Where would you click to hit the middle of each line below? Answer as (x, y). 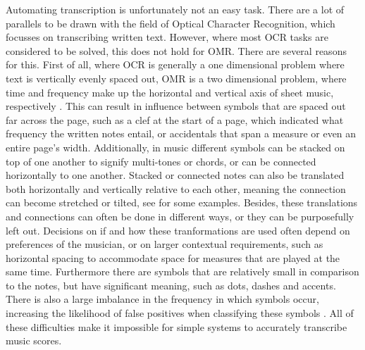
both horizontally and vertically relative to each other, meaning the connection (176, 188)
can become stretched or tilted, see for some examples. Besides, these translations (182, 202)
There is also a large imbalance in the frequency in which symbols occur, (162, 299)
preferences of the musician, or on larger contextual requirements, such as (165, 244)
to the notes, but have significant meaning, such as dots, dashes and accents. (171, 285)
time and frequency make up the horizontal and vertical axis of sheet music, (170, 92)
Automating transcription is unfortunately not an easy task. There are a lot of (175, 9)
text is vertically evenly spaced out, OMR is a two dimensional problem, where (176, 78)
